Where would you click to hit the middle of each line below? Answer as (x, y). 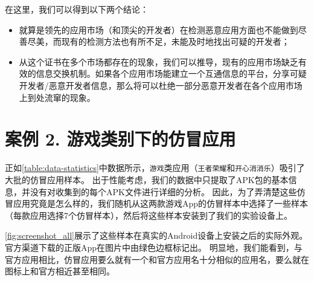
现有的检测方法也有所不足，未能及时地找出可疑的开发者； (175, 41)
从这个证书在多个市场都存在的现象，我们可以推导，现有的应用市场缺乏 (159, 61)
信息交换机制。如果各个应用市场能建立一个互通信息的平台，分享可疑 (171, 73)
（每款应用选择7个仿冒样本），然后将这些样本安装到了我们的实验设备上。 (149, 215)
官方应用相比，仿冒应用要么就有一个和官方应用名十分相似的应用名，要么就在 (157, 259)
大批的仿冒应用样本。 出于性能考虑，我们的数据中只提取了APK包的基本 (147, 179)
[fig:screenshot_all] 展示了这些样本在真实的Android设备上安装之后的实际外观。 (156, 235)
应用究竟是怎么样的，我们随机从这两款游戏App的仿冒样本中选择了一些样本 (161, 203)
